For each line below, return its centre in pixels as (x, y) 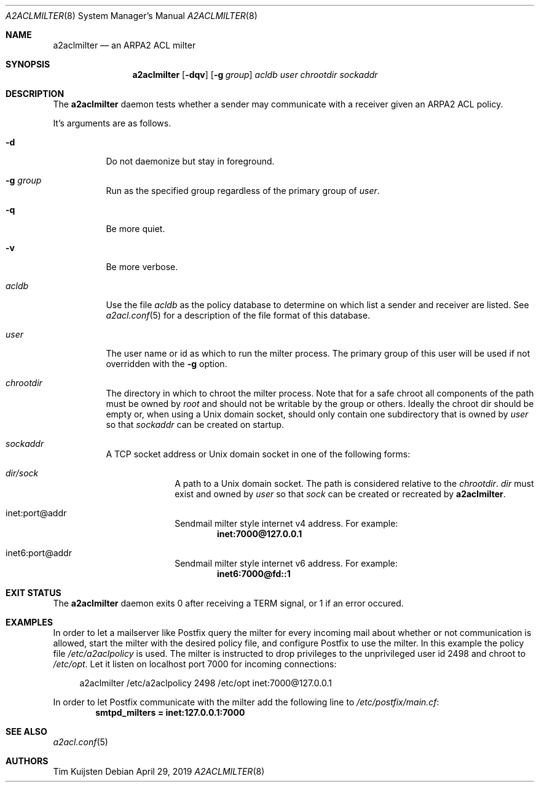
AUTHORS (27, 761)
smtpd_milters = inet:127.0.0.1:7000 (170, 712)
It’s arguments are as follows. (112, 123)
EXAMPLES (29, 622)
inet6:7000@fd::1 (254, 574)
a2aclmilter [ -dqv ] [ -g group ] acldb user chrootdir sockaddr (255, 75)
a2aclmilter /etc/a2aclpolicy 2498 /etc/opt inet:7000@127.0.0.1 (206, 683)
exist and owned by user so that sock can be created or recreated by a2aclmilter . (340, 494)
